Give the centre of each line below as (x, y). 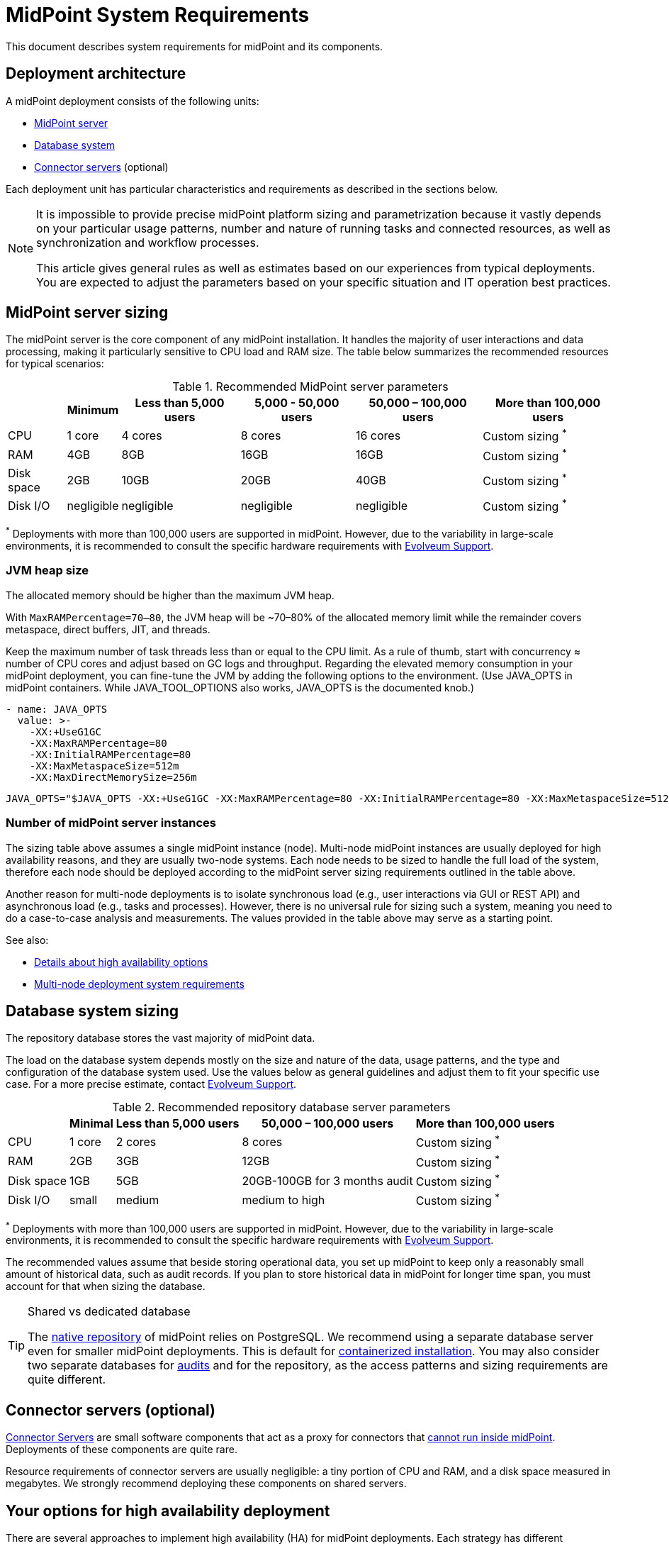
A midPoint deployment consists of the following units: (133, 101)
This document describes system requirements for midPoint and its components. (195, 46)
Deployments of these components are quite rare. (122, 1450)
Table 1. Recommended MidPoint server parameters (310, 387)
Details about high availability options (121, 962)
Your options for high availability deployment (168, 1511)
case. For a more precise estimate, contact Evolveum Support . (151, 1084)
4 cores (142, 436)
